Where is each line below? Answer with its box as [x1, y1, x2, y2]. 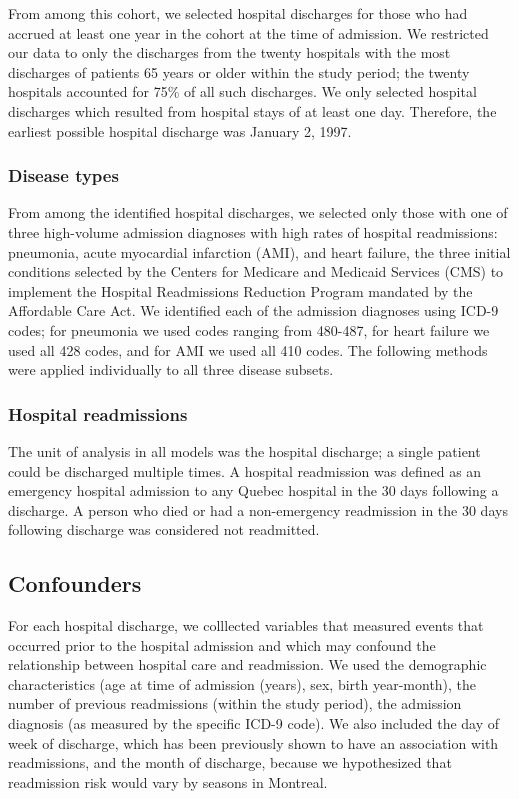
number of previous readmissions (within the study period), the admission [8, 693, 462, 714]
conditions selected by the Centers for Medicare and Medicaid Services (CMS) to [8, 261, 504, 282]
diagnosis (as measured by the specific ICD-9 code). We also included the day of [8, 713, 500, 734]
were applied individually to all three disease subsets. [8, 359, 334, 380]
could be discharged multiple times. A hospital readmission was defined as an [8, 460, 482, 481]
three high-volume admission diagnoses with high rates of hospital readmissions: [8, 221, 498, 242]
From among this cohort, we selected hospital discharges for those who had [8, 3, 468, 23]
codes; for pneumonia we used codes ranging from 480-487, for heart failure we [8, 319, 490, 340]
